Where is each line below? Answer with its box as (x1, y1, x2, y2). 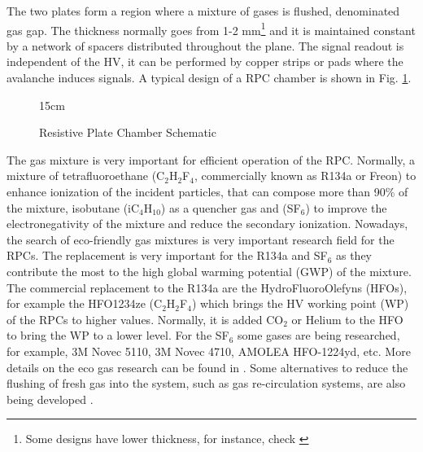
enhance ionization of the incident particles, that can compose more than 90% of (7, 183, 408, 200)
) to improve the (305, 199, 387, 216)
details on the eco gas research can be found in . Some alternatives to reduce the (7, 358, 408, 375)
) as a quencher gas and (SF (160, 199, 301, 216)
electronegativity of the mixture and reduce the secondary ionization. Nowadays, (7, 215, 408, 232)
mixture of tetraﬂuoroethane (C (7, 167, 165, 184)
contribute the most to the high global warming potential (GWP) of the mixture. (7, 262, 412, 279)
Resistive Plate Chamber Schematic (39, 124, 216, 141)
